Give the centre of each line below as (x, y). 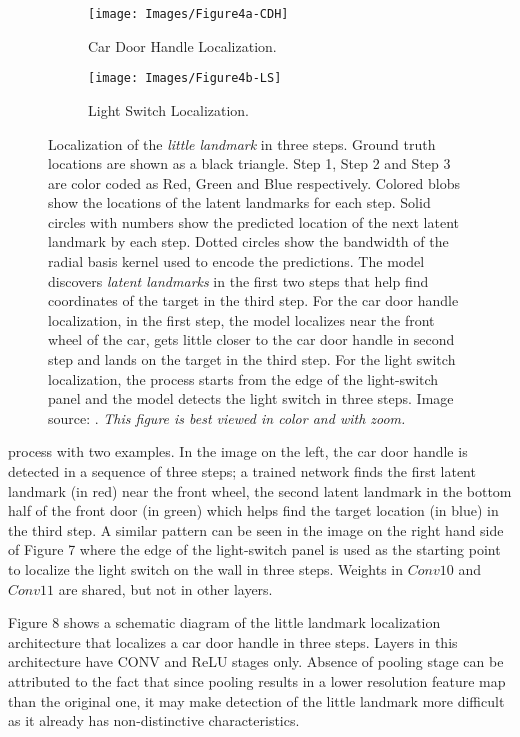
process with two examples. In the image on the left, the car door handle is (238, 451)
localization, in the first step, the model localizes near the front (241, 319)
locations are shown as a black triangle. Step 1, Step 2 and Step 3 (249, 163)
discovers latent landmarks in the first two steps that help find (238, 280)
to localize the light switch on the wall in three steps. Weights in (206, 568)
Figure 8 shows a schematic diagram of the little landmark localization (224, 622)
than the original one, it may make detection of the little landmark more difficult (256, 700)
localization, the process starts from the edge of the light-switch (243, 378)
